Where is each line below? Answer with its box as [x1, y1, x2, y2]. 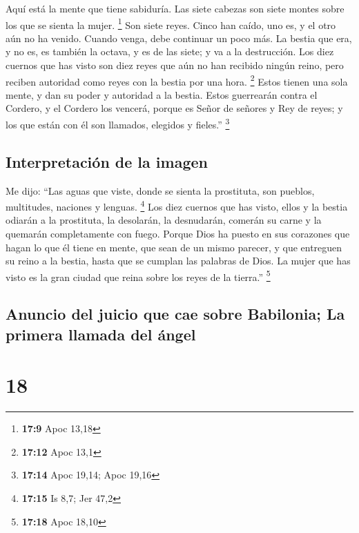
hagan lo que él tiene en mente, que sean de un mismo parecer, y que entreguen [6, 240, 342, 254]
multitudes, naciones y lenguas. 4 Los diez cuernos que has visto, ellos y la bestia [6, 197, 348, 213]
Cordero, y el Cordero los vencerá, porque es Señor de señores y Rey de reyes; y [6, 101, 343, 115]
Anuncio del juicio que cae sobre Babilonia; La [6, 303, 345, 324]
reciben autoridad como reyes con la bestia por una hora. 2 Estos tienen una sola [6, 72, 348, 88]
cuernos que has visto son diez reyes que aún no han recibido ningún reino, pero [6, 58, 344, 72]
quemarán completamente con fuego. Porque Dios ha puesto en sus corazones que [6, 226, 350, 240]
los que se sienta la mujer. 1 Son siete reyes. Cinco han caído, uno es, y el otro [6, 15, 336, 32]
